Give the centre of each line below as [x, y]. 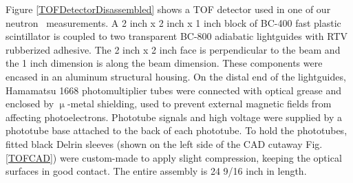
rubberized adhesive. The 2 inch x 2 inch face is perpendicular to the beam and [173, 49]
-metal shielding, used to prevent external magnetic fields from [199, 104]
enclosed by [30, 104]
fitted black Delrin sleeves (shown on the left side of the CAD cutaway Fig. [164, 143]
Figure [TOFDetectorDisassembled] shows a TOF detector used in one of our [168, 9]
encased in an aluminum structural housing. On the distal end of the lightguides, [176, 76]
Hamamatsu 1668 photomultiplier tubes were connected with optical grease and [173, 90]
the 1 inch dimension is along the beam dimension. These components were [164, 63]
